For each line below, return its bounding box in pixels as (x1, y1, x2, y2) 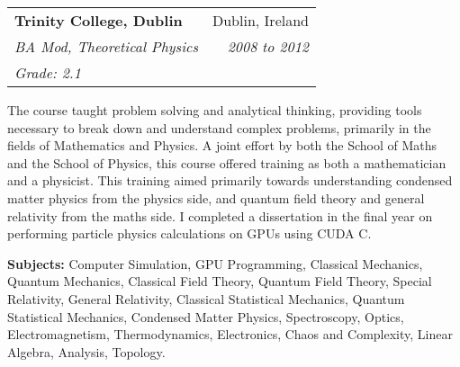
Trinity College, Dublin (14, 10, 183, 31)
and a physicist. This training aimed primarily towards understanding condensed (7, 171, 453, 190)
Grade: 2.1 (14, 62, 81, 83)
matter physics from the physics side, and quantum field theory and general (7, 188, 425, 207)
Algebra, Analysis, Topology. (7, 342, 166, 361)
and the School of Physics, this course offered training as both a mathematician (7, 153, 446, 172)
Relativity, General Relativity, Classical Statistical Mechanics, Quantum (7, 289, 405, 308)
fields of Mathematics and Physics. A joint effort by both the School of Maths (7, 136, 437, 155)
